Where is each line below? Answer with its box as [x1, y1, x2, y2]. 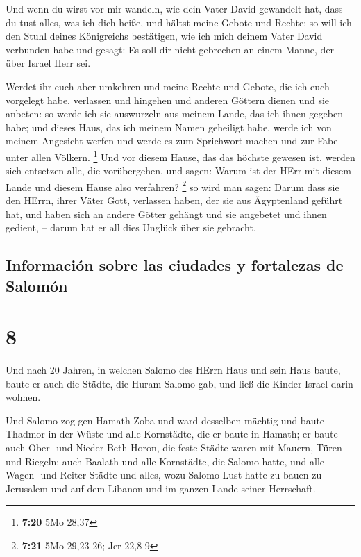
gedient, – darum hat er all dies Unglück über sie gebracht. [6, 220, 256, 235]
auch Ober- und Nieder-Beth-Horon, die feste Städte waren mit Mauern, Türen [6, 440, 342, 455]
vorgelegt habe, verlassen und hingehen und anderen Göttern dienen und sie [6, 92, 330, 107]
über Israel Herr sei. [6, 56, 91, 70]
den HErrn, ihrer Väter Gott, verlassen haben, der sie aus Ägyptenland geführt [6, 193, 343, 208]
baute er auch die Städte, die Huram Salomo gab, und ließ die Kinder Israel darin [6, 376, 353, 390]
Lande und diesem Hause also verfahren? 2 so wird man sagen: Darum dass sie [6, 177, 339, 194]
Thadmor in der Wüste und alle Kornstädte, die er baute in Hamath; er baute [6, 426, 338, 441]
